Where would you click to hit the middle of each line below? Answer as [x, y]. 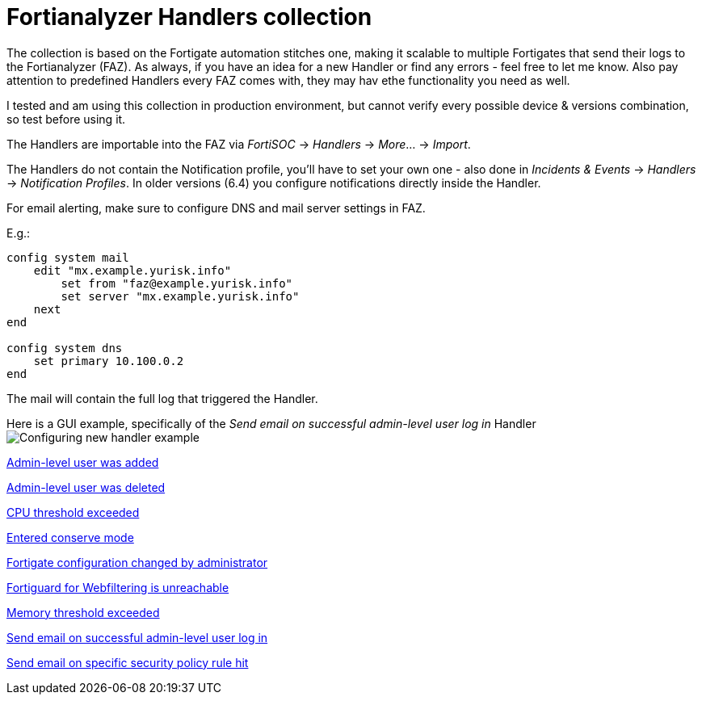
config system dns [65, 348]
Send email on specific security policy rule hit [128, 662]
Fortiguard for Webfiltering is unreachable [118, 587]
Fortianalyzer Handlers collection [189, 17]
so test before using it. [66, 119]
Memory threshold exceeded [83, 612]
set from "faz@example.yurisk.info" [177, 283]
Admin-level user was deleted [86, 487]
